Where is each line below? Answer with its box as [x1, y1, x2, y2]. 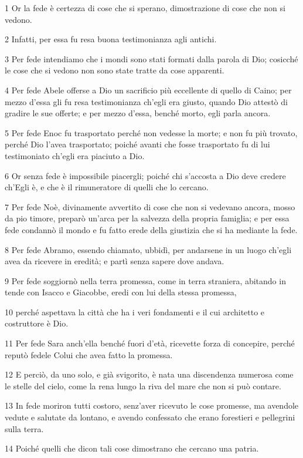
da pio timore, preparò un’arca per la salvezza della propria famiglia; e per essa [5, 212, 290, 224]
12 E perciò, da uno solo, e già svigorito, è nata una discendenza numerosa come [5, 368, 294, 380]
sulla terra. [5, 422, 44, 435]
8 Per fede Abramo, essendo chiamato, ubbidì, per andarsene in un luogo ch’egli [5, 243, 292, 255]
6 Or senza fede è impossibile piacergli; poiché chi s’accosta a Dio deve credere [5, 169, 286, 181]
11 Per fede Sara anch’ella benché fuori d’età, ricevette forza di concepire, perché [5, 337, 295, 349]
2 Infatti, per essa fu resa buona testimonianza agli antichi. [5, 33, 217, 45]
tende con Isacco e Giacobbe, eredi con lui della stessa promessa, [5, 286, 237, 298]
